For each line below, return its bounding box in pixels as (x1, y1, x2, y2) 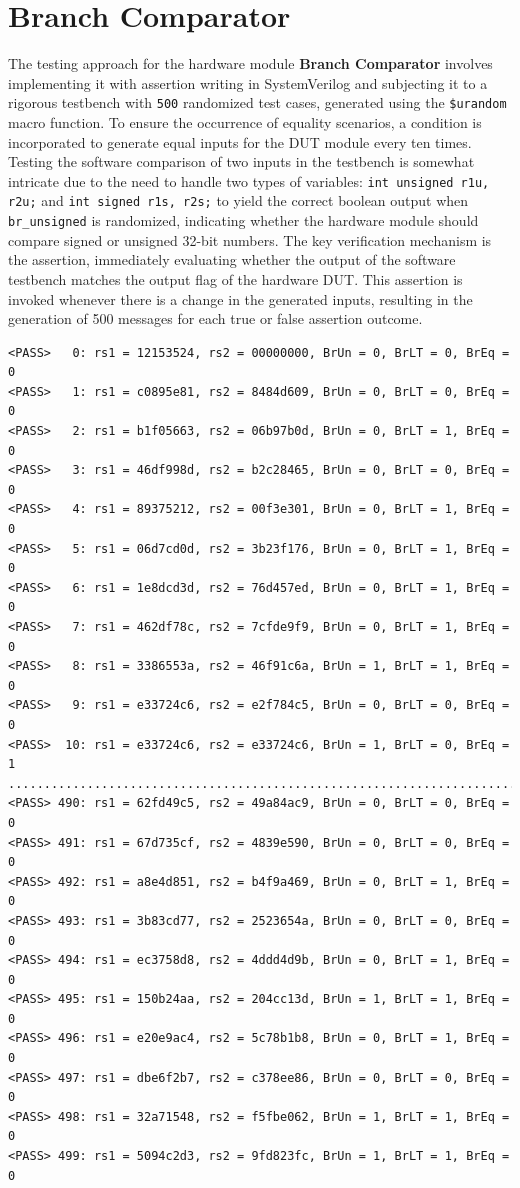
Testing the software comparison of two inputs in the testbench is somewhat (8, 151, 475, 172)
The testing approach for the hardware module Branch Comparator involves (8, 53, 493, 74)
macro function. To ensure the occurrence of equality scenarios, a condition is (8, 111, 482, 132)
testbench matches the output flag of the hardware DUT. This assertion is (8, 268, 463, 289)
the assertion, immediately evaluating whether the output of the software (8, 249, 456, 270)
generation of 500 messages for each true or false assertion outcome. (8, 308, 423, 329)
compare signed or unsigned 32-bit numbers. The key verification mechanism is (8, 229, 492, 250)
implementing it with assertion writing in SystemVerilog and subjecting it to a (8, 72, 488, 93)
